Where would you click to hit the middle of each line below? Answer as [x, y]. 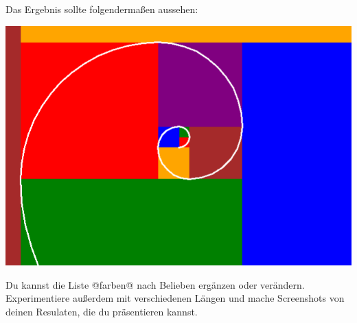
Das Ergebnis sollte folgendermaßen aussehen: [102, 9]
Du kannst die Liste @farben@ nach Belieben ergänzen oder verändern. [155, 284]
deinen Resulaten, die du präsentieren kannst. [102, 311]
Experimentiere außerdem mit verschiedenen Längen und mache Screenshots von [175, 298]
